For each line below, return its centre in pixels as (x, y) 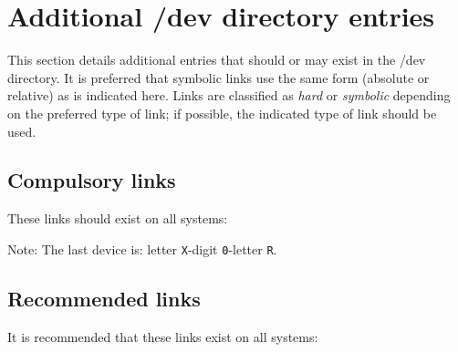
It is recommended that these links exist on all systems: (163, 336)
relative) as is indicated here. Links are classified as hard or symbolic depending (229, 95)
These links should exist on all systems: (118, 218)
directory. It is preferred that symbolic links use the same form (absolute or (219, 77)
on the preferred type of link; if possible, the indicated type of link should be (222, 113)
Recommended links (104, 298)
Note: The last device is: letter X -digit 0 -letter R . (142, 248)
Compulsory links (92, 180)
